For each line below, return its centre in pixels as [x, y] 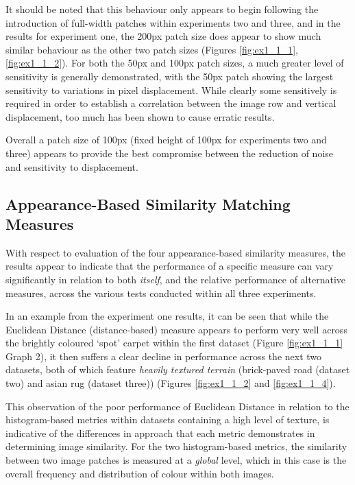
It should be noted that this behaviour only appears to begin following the [162, 9]
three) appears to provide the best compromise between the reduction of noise [170, 153]
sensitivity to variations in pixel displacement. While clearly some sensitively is [171, 90]
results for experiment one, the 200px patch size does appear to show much [163, 36]
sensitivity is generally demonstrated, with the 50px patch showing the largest [170, 76]
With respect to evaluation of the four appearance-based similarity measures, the [176, 252]
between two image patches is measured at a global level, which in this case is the [176, 460]
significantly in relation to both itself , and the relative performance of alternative [175, 279]
